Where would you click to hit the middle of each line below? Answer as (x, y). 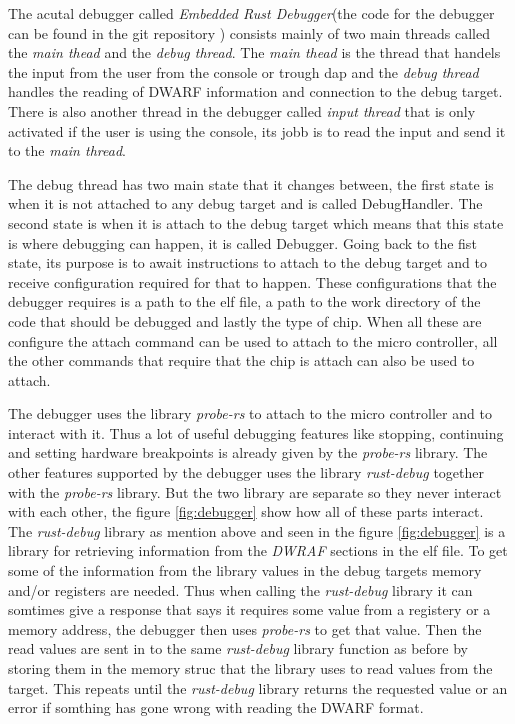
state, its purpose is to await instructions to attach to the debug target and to (247, 262)
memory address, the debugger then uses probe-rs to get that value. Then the (245, 628)
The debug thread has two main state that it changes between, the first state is (251, 183)
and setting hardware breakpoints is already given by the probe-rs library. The (248, 452)
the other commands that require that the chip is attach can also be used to (241, 360)
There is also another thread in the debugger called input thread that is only (242, 110)
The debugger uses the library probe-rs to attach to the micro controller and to (250, 413)
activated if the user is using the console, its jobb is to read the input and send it (257, 130)
